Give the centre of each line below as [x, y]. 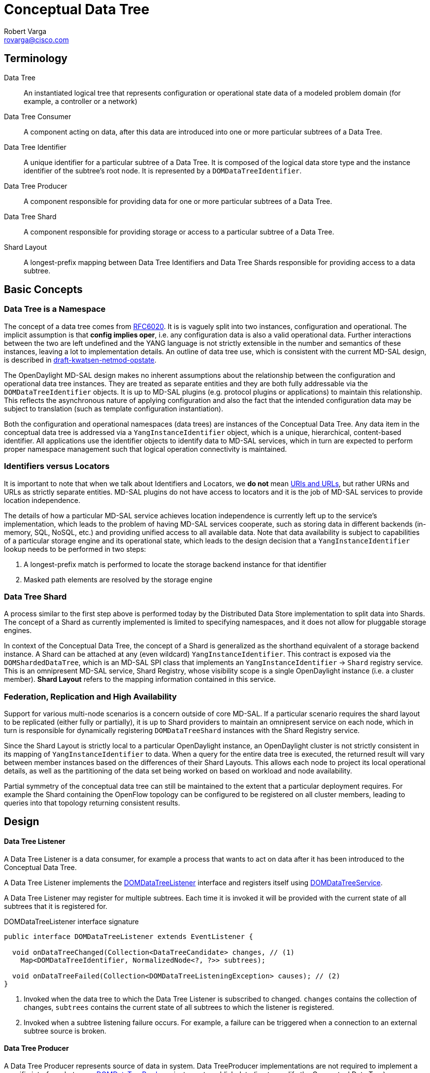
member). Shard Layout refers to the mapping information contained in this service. [140, 679]
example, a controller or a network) [81, 101]
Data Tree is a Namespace [55, 309]
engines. [18, 631]
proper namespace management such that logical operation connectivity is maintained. [146, 449]
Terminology [36, 59]
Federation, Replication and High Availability [90, 696]
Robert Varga [25, 31]
